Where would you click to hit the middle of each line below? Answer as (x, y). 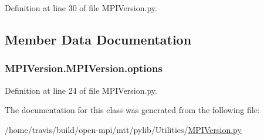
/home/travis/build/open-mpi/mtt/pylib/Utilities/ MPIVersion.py (123, 129)
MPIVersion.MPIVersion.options (84, 68)
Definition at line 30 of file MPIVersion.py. (81, 8)
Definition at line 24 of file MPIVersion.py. (81, 90)
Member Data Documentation (98, 39)
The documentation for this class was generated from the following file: (132, 110)
